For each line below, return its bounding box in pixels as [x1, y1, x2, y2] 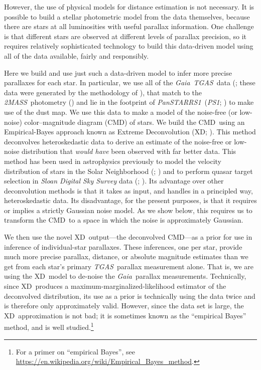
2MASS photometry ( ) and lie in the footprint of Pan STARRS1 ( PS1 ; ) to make [4, 97, 254, 107]
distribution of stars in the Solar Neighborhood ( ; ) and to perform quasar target [4, 165, 253, 176]
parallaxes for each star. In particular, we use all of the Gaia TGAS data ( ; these [4, 77, 255, 88]
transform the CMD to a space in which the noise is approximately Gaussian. [4, 215, 243, 225]
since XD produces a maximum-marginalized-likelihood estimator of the [4, 281, 226, 291]
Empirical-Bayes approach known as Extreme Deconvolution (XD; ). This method [4, 126, 256, 137]
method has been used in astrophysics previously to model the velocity [4, 155, 221, 166]
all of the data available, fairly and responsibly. [4, 50, 149, 61]
